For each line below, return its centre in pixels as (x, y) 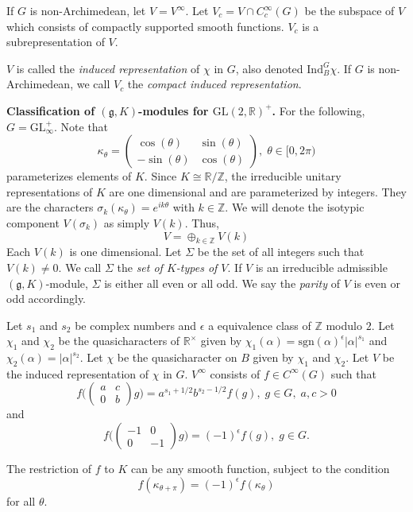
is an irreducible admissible (321, 267)
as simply (127, 222)
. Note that (81, 126)
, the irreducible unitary (283, 176)
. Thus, (202, 222)
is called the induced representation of (108, 68)
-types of (197, 267)
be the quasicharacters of (119, 341)
